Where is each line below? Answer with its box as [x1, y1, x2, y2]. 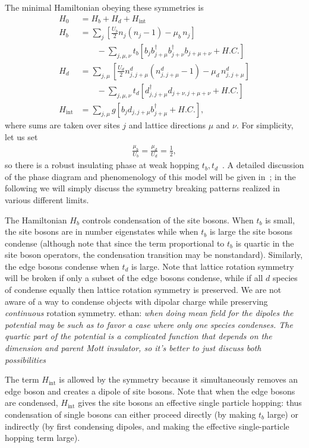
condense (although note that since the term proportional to [5, 236, 225, 249]
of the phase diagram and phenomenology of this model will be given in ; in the [5, 170, 296, 182]
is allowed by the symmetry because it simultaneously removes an [59, 373, 298, 386]
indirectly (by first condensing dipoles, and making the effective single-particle [5, 419, 289, 432]
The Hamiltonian [5, 213, 67, 226]
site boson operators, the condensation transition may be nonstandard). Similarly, [5, 248, 303, 261]
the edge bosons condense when [5, 260, 119, 272]
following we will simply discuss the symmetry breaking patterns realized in [5, 182, 280, 194]
